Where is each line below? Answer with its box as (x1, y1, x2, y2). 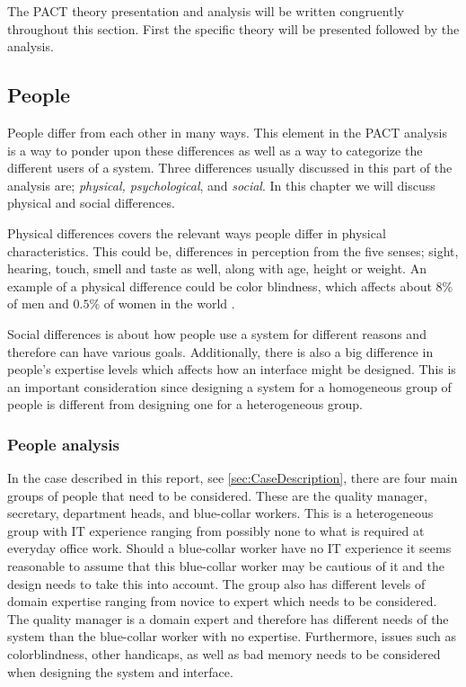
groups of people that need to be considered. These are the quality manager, (7, 486, 427, 504)
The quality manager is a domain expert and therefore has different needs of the (7, 609, 449, 628)
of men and (7, 294, 69, 313)
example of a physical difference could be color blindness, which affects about (7, 276, 432, 295)
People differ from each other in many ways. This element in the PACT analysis (7, 122, 447, 141)
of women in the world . (103, 294, 235, 313)
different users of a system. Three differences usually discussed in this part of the (7, 158, 453, 177)
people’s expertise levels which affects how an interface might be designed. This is (7, 360, 456, 379)
